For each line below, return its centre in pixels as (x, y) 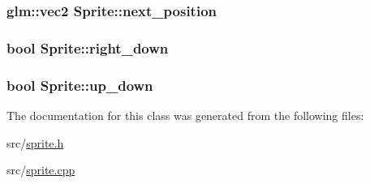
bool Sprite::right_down (88, 47)
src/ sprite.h (35, 142)
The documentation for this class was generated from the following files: (185, 115)
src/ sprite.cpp (41, 170)
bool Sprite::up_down (80, 85)
